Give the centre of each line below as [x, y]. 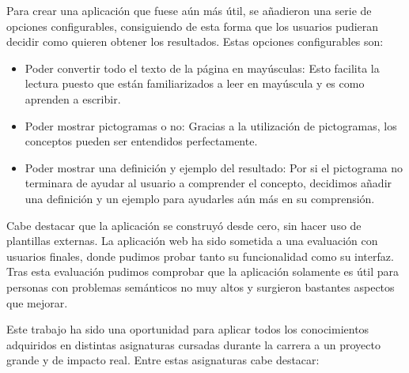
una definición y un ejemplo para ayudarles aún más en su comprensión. [200, 198]
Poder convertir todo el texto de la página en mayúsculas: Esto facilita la [202, 68]
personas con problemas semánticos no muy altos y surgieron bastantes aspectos [201, 286]
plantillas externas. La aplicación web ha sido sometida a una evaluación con [192, 241]
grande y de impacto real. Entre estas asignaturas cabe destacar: [163, 360]
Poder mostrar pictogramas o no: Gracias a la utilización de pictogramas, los [211, 125]
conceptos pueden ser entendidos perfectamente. [141, 141]
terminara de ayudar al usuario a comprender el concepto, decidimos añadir [208, 183]
